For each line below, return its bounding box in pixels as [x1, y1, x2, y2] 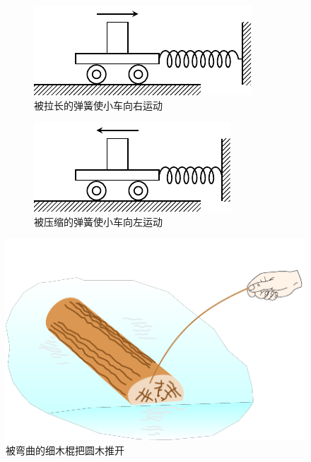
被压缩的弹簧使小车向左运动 [34, 214, 163, 229]
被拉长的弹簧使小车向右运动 [34, 97, 163, 112]
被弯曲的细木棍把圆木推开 [6, 442, 124, 457]
